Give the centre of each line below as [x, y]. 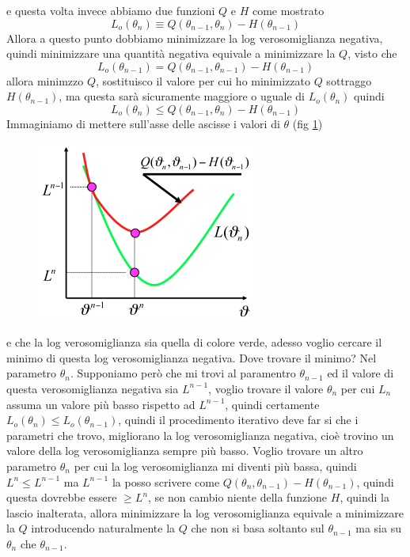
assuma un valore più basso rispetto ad [101, 404]
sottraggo [349, 80]
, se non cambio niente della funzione [238, 497]
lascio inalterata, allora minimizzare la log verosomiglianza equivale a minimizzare [205, 512]
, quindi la [365, 497]
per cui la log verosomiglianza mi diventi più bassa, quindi [215, 466]
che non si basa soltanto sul [258, 528]
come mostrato [288, 10]
